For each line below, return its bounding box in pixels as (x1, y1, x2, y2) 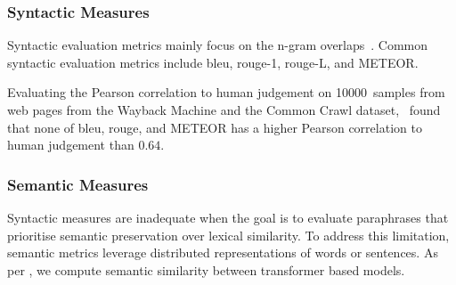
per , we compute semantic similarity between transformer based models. (7, 260, 405, 279)
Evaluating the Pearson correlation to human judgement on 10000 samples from (7, 83, 445, 102)
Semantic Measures (7, 173, 149, 195)
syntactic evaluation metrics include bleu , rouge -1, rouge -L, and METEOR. (7, 53, 419, 71)
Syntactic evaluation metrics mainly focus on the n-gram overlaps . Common (7, 36, 428, 54)
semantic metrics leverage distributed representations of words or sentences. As (7, 243, 438, 262)
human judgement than (7, 135, 134, 154)
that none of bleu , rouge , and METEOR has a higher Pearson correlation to (7, 118, 422, 136)
